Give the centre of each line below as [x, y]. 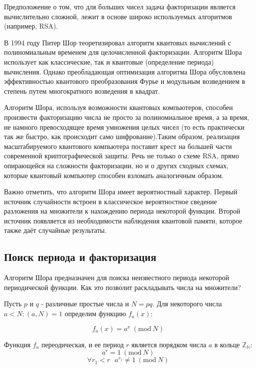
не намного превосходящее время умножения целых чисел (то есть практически [124, 127]
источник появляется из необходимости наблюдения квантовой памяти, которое [123, 220]
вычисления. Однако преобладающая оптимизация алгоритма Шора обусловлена [125, 71]
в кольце [227, 344]
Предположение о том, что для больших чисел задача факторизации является [120, 6]
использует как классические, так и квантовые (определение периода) [109, 61]
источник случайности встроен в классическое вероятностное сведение [110, 201]
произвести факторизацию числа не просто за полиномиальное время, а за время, [127, 117]
